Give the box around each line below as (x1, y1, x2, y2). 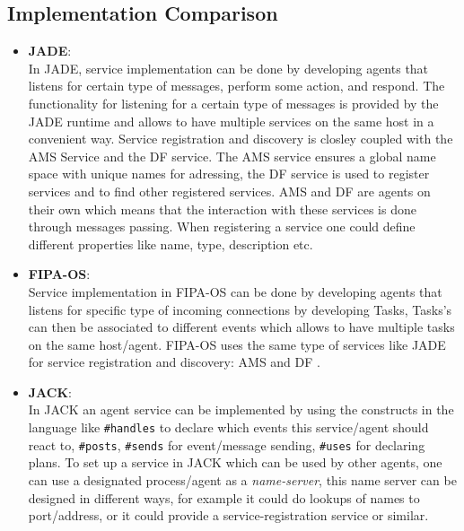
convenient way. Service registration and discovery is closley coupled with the (28, 129, 453, 148)
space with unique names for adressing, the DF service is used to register (28, 164, 430, 183)
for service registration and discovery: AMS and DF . (28, 353, 320, 371)
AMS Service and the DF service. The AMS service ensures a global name (28, 146, 436, 165)
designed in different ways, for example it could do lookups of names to (28, 488, 420, 507)
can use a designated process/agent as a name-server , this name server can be (28, 470, 457, 489)
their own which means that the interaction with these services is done (28, 199, 416, 218)
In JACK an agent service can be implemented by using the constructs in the (28, 400, 454, 419)
